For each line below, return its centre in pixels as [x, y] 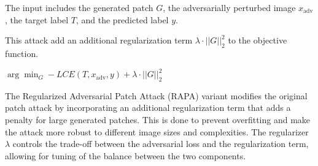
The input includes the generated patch [79, 7]
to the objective [258, 40]
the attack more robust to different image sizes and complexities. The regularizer [157, 131]
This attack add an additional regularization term [99, 40]
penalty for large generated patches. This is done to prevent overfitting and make [158, 120]
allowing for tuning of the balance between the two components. [126, 155]
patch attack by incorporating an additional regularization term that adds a [148, 108]
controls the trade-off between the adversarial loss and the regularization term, [161, 144]
